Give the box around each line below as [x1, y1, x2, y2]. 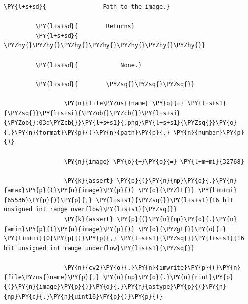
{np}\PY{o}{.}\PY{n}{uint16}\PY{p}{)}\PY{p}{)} [4, 293, 163, 300]
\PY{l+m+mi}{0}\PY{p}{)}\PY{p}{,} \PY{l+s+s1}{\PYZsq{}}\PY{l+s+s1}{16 [4, 235, 244, 242]
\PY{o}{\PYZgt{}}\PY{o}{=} [138, 225, 227, 233]
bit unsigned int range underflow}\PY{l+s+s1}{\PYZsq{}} [4, 244, 195, 252]
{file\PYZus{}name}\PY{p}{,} [4, 273, 100, 281]
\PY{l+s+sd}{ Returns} [35, 23, 135, 30]
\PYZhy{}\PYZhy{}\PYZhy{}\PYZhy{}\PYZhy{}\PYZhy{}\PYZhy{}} [4, 42, 206, 49]
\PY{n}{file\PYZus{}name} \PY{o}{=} [64, 100, 184, 107]
